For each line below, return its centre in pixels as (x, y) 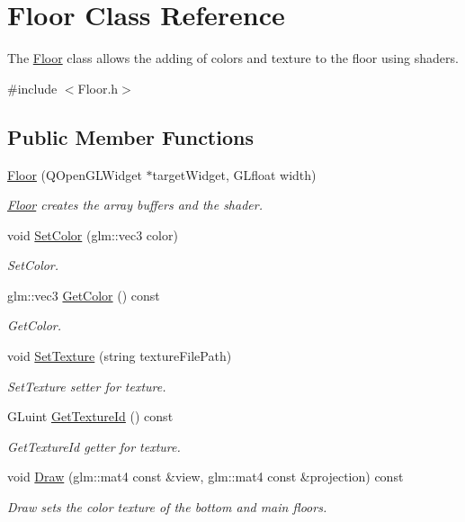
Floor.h (98, 88)
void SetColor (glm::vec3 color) (93, 234)
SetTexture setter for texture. (87, 386)
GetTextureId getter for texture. (94, 446)
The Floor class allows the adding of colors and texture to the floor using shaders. (233, 58)
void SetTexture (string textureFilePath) (120, 356)
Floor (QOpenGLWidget (75, 174)
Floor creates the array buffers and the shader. (135, 205)
